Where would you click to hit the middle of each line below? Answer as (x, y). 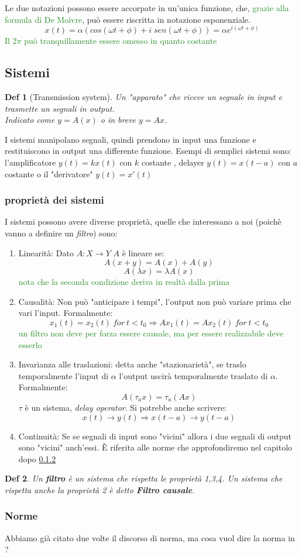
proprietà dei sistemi (54, 200)
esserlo (30, 344)
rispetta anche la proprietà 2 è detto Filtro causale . (100, 489)
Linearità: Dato (46, 252)
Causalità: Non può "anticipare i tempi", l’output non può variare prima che (155, 301)
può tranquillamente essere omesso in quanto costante (121, 41)
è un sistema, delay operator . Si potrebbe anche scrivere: (126, 407)
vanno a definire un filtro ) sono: (61, 233)
